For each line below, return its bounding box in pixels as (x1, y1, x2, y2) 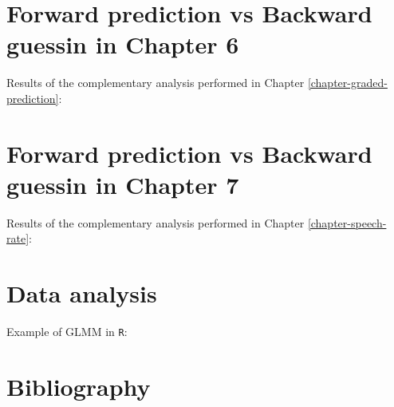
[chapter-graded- (307, 74, 388, 91)
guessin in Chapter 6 (6, 28, 239, 61)
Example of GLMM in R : (6, 323, 128, 340)
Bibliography (6, 369, 151, 402)
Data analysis (6, 277, 157, 310)
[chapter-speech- (307, 214, 387, 231)
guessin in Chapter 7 (6, 168, 239, 200)
